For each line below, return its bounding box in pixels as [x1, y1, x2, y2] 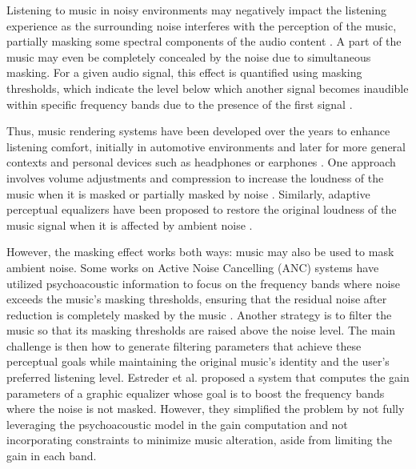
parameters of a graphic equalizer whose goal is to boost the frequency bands [6, 384, 385, 401]
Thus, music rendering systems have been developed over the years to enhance [6, 122, 390, 139]
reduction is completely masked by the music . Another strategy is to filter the [6, 306, 392, 323]
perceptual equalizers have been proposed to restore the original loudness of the [6, 201, 397, 218]
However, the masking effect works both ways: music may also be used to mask [6, 243, 394, 260]
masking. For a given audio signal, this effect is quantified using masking [6, 64, 362, 81]
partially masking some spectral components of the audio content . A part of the [6, 33, 402, 50]
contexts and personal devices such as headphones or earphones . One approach [6, 154, 396, 170]
